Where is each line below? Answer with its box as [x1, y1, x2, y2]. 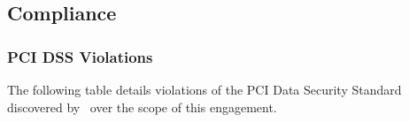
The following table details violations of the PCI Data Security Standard [7, 80, 402, 98]
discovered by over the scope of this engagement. [7, 97, 277, 116]
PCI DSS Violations [7, 45, 153, 67]
